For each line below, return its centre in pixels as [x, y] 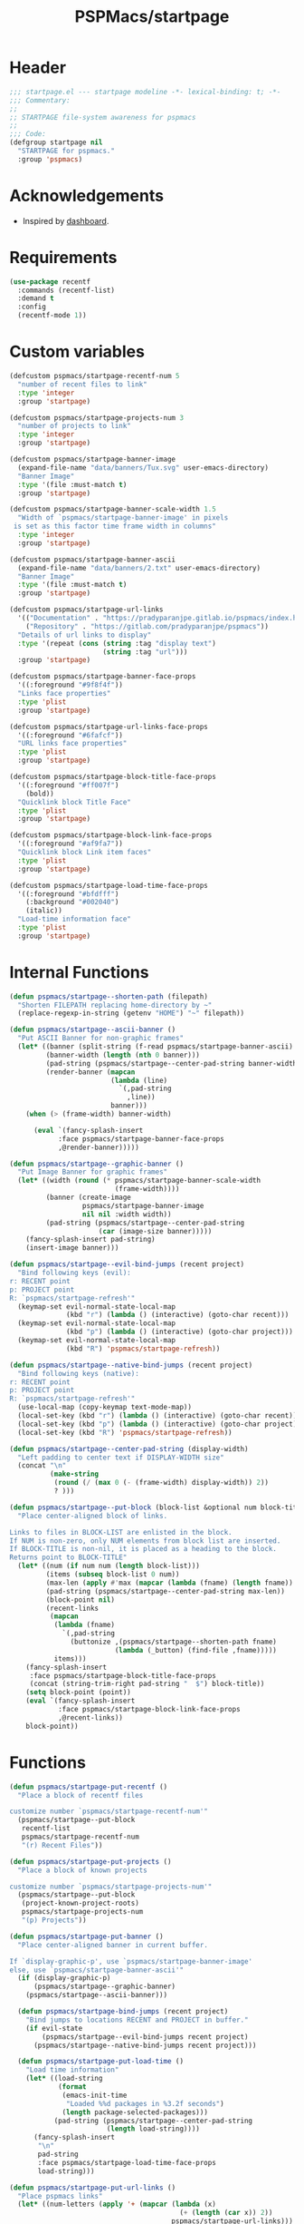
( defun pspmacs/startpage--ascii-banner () [93, 1030]
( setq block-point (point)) [78, 1692]
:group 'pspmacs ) [50, 159]
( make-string [74, 1474]
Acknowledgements [87, 196]
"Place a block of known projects [82, 1870]
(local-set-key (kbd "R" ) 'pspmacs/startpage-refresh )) [125, 1432]
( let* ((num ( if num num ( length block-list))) [109, 1566]
